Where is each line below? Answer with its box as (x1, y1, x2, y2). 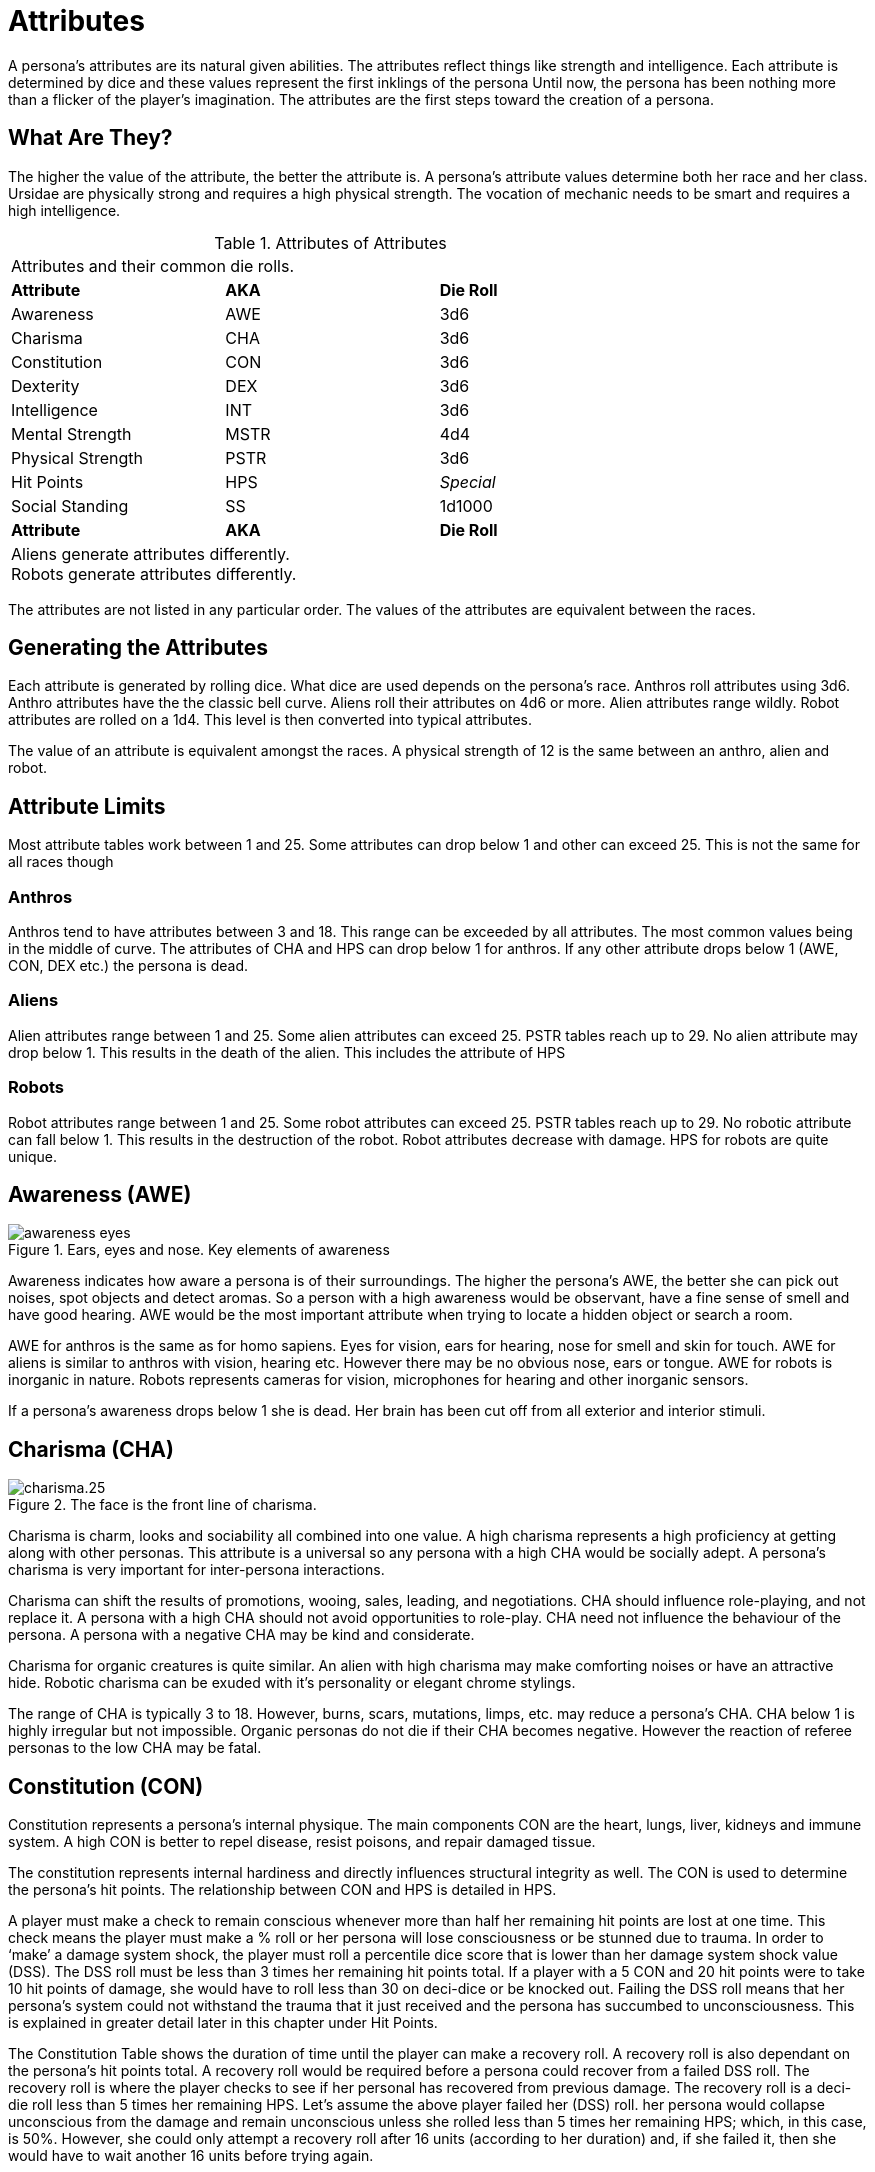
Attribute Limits (8, 793, 166, 819)
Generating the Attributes (8, 635, 268, 661)
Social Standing (11, 495, 129, 516)
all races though (8, 853, 114, 871)
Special (439, 471, 496, 492)
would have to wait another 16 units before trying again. (8, 2147, 374, 2165)
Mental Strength (11, 423, 132, 444)
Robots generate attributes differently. (11, 563, 297, 584)
